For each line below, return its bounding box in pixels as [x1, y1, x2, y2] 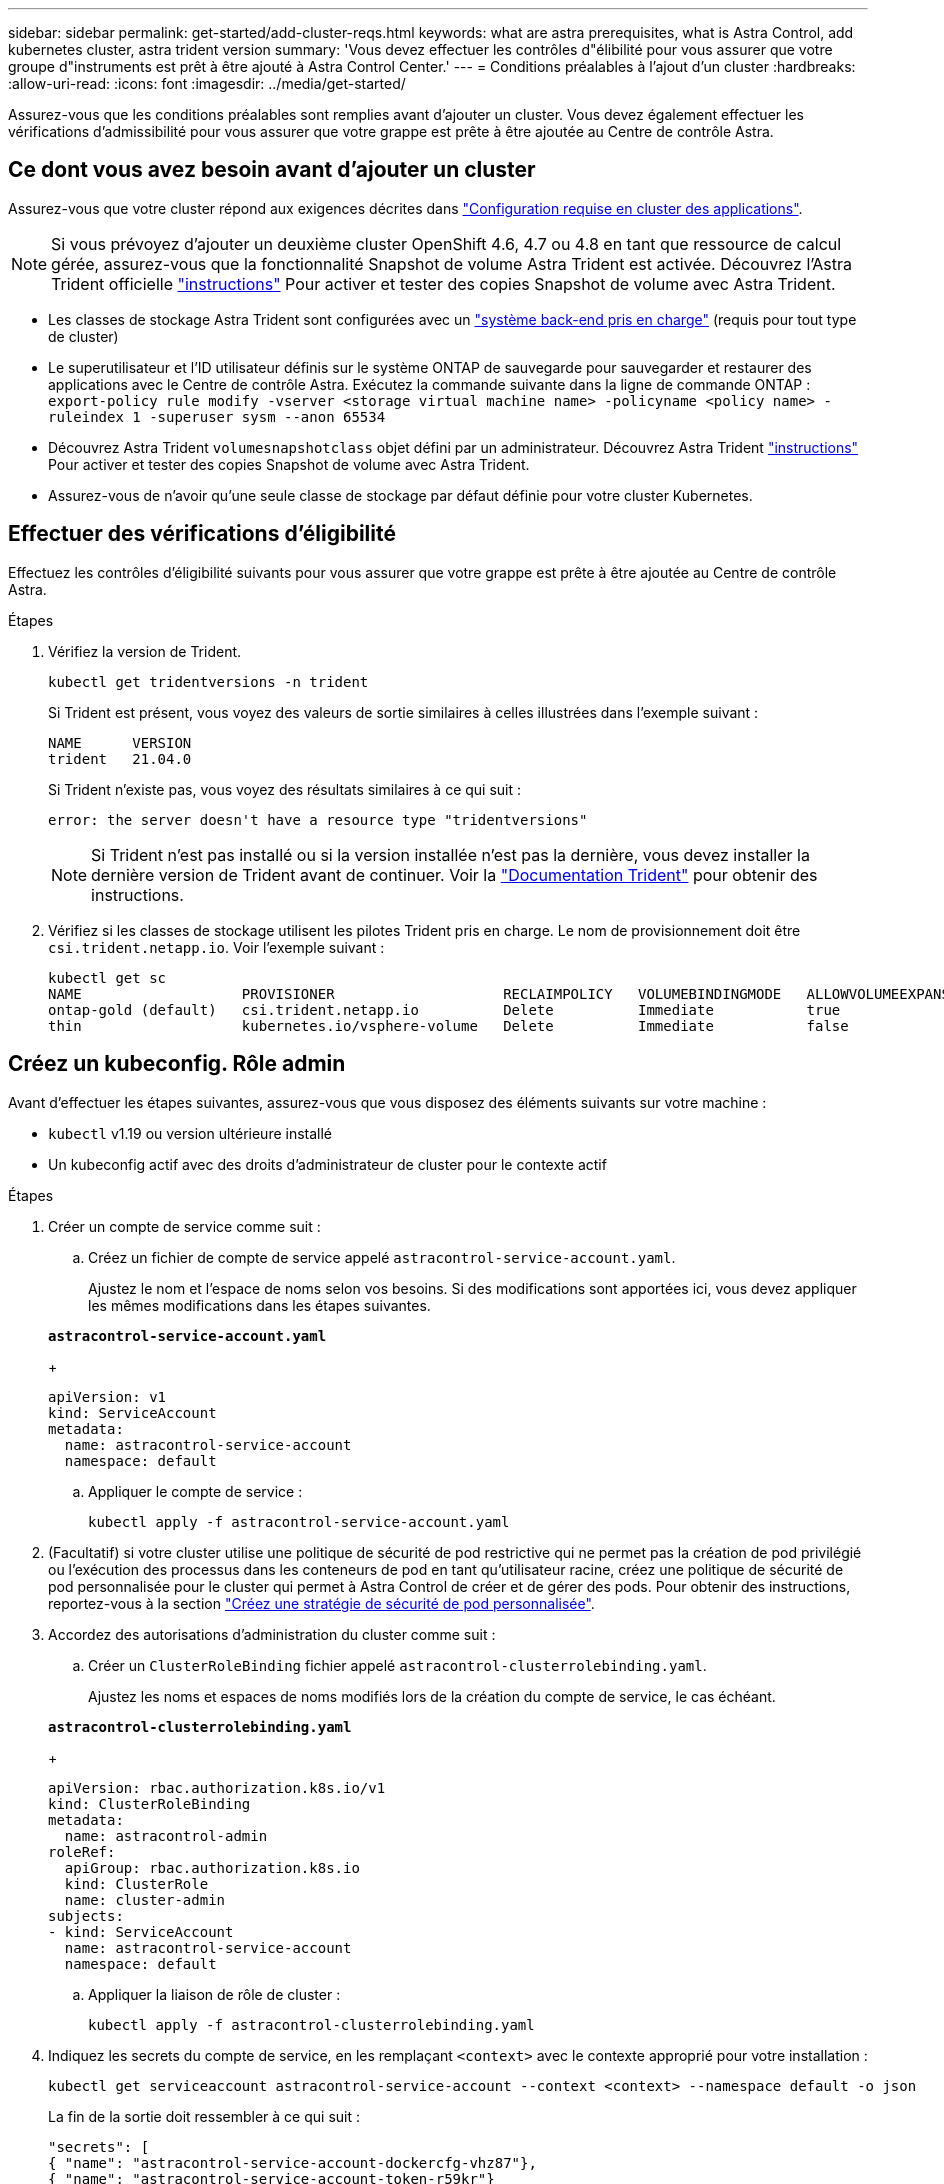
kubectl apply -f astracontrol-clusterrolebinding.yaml [88, 2016, 535, 2033]
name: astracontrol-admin [64, 1827, 268, 1844]
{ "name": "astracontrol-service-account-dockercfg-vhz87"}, [48, 2154, 537, 2171]
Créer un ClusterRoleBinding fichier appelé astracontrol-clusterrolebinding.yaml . [88, 1656, 707, 1674]
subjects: [48, 1907, 124, 1924]
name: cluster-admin [64, 1891, 226, 1908]
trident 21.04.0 [48, 750, 192, 767]
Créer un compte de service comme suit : [48, 1217, 321, 1235]
